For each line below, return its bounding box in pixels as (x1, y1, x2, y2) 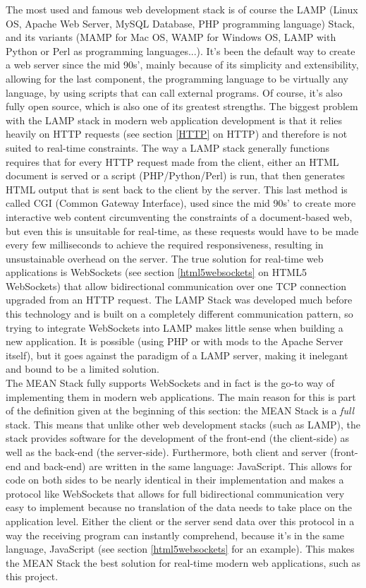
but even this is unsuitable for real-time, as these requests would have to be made (6, 223, 359, 238)
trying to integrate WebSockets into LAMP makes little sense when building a (6, 320, 343, 335)
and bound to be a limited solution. (6, 361, 159, 376)
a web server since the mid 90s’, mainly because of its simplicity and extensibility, (6, 57, 359, 72)
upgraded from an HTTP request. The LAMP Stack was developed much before (6, 292, 353, 307)
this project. (6, 569, 59, 584)
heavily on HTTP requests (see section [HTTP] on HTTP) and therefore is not (6, 126, 348, 141)
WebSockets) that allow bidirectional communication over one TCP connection (6, 278, 346, 293)
